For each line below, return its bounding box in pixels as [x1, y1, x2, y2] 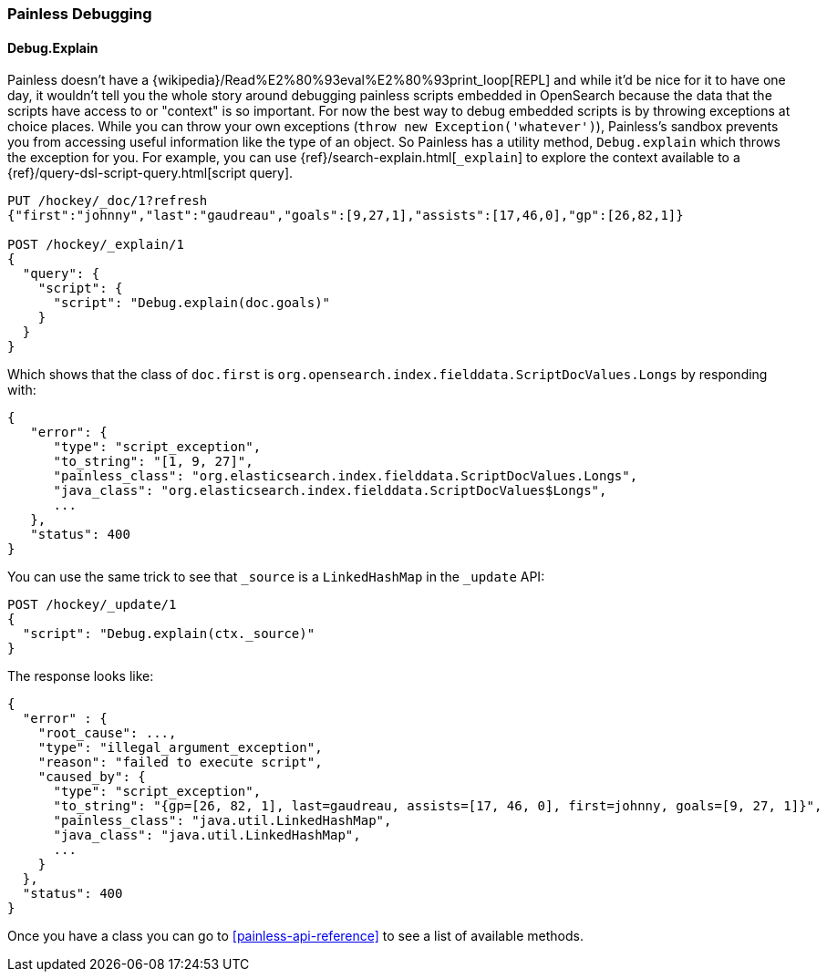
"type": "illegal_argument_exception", [37, 740, 323, 756]
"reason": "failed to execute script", [37, 755, 323, 770]
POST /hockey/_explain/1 [7, 237, 184, 252]
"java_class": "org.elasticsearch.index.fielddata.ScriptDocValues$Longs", [53, 483, 607, 499]
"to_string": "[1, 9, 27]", [53, 454, 253, 469]
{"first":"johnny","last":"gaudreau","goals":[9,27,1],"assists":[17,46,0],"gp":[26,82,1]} [7, 208, 684, 223]
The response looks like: [7, 668, 154, 685]
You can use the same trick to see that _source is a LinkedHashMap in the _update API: [7, 569, 545, 585]
